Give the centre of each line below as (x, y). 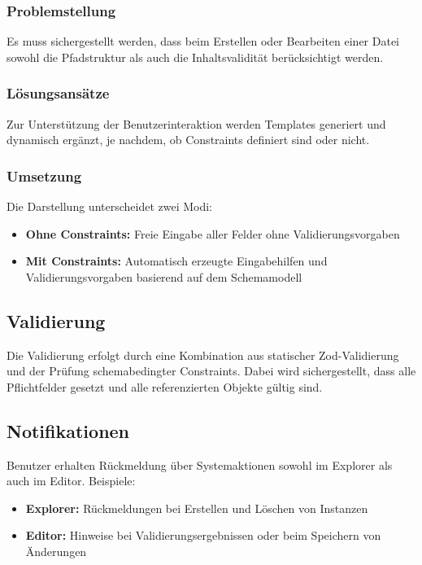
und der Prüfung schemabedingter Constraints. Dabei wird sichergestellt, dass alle (211, 371)
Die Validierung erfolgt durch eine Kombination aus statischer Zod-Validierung (203, 355)
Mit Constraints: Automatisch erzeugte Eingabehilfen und (176, 261)
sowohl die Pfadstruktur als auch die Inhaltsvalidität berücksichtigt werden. (195, 57)
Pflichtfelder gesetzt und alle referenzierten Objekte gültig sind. (165, 386)
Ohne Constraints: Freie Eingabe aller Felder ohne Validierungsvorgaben (213, 233)
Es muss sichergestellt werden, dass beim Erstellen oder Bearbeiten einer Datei (203, 41)
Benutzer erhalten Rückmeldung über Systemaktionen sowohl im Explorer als (200, 464)
